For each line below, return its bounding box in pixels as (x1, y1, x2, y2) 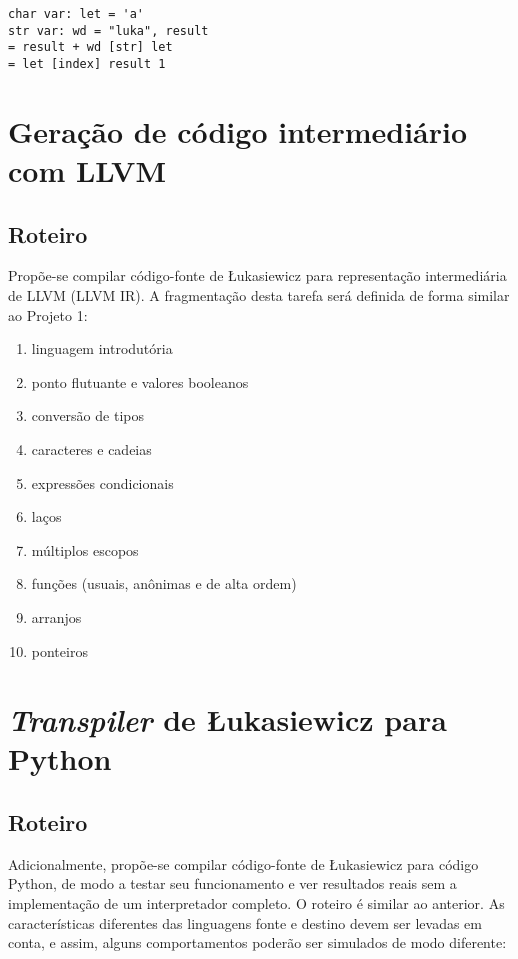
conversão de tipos (31, 405, 144, 426)
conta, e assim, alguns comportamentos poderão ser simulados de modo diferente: (8, 932, 507, 953)
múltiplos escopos (31, 539, 139, 560)
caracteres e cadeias (31, 438, 152, 459)
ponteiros (31, 640, 88, 661)
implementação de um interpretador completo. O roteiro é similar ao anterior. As (8, 893, 505, 914)
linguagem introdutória (31, 338, 173, 359)
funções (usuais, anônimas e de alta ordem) (31, 573, 297, 594)
